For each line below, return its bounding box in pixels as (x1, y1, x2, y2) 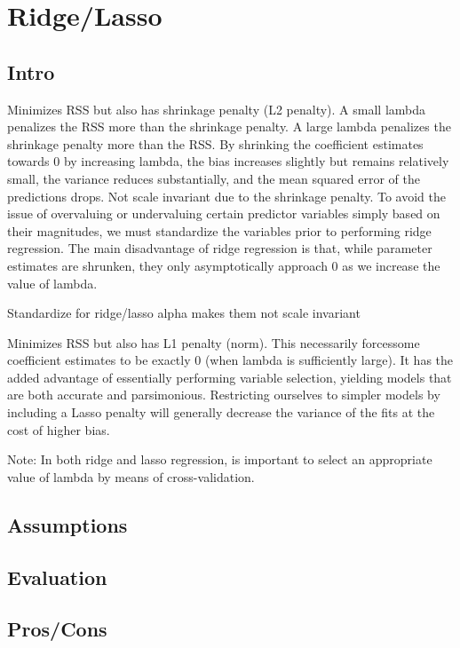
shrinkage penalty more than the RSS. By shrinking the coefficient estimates (7, 134, 424, 153)
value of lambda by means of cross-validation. (7, 467, 255, 486)
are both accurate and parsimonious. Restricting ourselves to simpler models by (7, 385, 440, 404)
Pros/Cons (7, 615, 107, 643)
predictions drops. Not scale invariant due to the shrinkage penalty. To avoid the (7, 186, 446, 205)
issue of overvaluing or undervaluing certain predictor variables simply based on (7, 204, 440, 223)
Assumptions (7, 510, 128, 538)
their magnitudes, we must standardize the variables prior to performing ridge (7, 221, 432, 240)
